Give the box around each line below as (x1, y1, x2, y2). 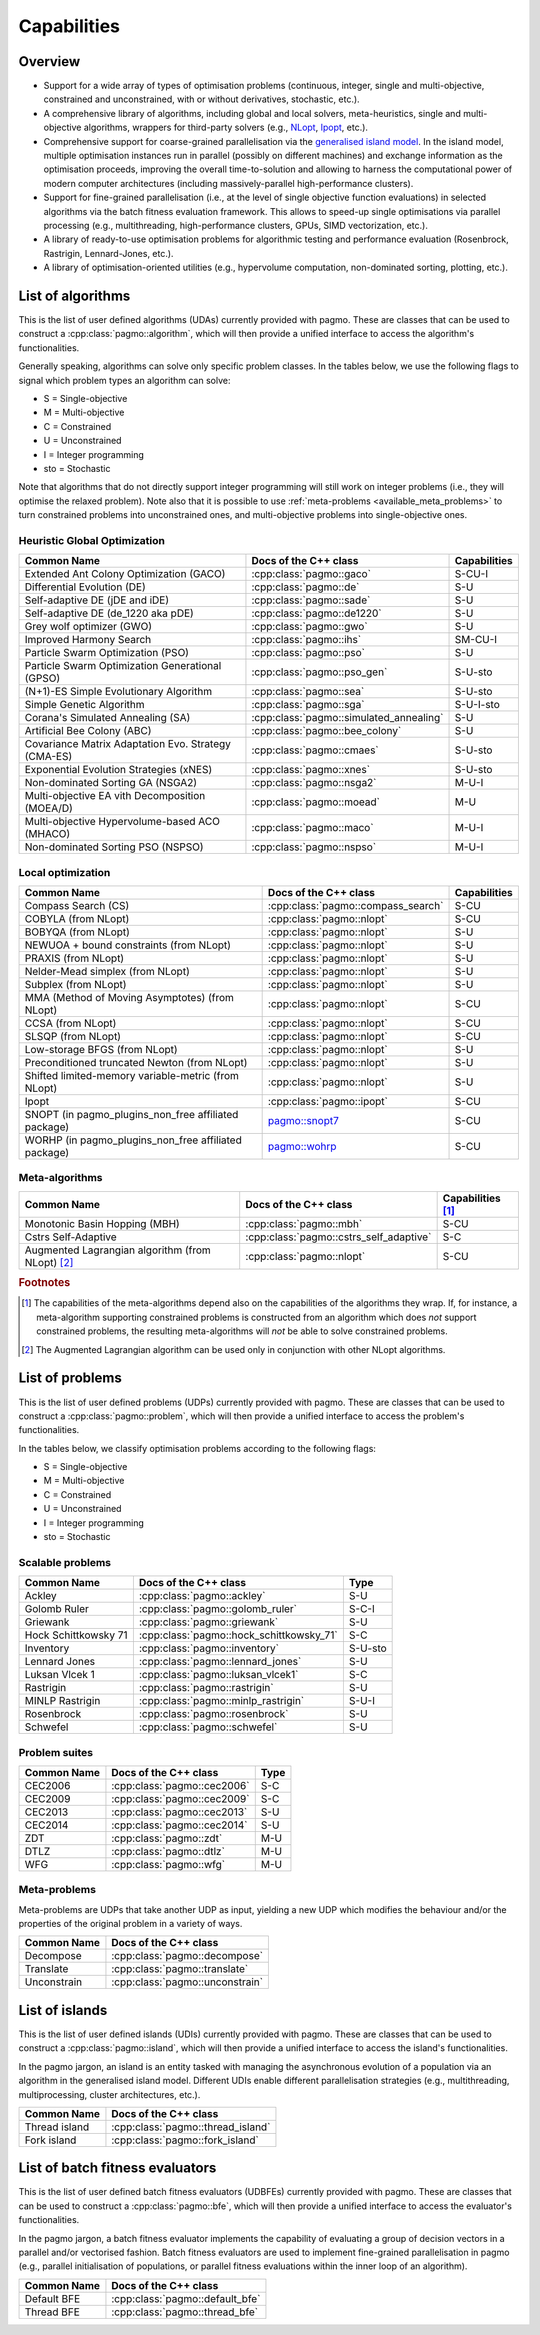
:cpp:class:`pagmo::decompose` (111, 1949, 264, 1963)
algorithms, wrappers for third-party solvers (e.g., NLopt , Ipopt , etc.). (83, 121, 369, 134)
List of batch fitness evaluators (18, 2160, 217, 2177)
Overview (18, 53, 81, 70)
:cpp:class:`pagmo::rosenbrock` (138, 1707, 289, 1721)
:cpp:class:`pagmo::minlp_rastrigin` (138, 1694, 305, 1708)
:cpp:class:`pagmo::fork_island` (111, 2133, 259, 2147)
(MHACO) (24, 827, 71, 841)
